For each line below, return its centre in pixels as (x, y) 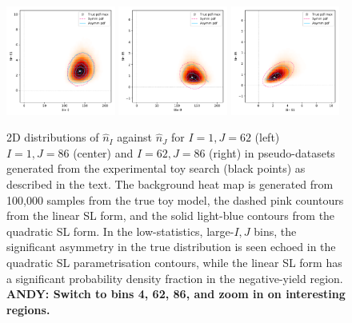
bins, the (275, 231)
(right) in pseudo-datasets (272, 152)
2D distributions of (53, 137)
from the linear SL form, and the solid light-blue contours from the (171, 215)
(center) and (103, 152)
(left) (267, 137)
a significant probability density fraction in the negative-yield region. (175, 278)
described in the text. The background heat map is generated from (170, 184)
